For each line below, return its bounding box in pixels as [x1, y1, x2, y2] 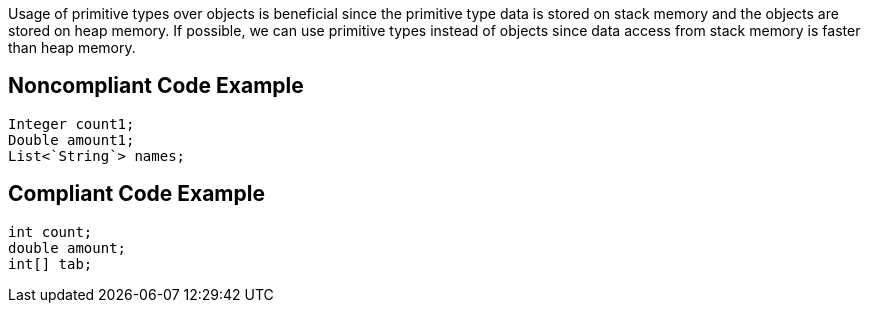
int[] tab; [8, 255, 93, 272]
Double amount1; [8, 131, 135, 148]
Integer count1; [8, 115, 135, 132]
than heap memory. [8, 39, 136, 56]
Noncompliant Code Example [8, 73, 304, 99]
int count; [8, 223, 93, 240]
